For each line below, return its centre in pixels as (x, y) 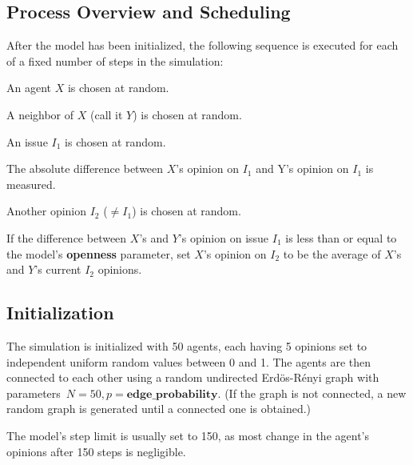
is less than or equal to (341, 237)
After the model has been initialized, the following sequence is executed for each (203, 45)
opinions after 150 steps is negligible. (96, 451)
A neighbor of (40, 114)
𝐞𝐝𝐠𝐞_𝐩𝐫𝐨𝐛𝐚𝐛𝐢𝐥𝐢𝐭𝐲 (172, 394)
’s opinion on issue (224, 237)
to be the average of (332, 253)
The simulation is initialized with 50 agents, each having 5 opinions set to (187, 345)
